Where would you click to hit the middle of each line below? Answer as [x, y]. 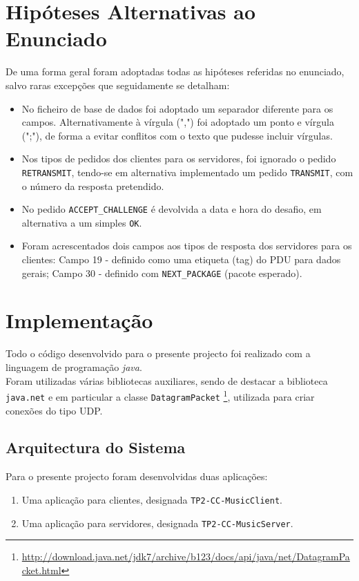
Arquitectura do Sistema [96, 447]
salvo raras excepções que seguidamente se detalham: [118, 85]
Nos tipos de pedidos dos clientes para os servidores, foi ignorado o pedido [179, 159]
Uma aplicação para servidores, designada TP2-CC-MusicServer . [157, 523]
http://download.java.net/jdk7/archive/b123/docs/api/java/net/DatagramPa [186, 556]
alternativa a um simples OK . [82, 222]
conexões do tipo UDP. [54, 410]
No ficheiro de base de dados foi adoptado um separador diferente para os [177, 108]
